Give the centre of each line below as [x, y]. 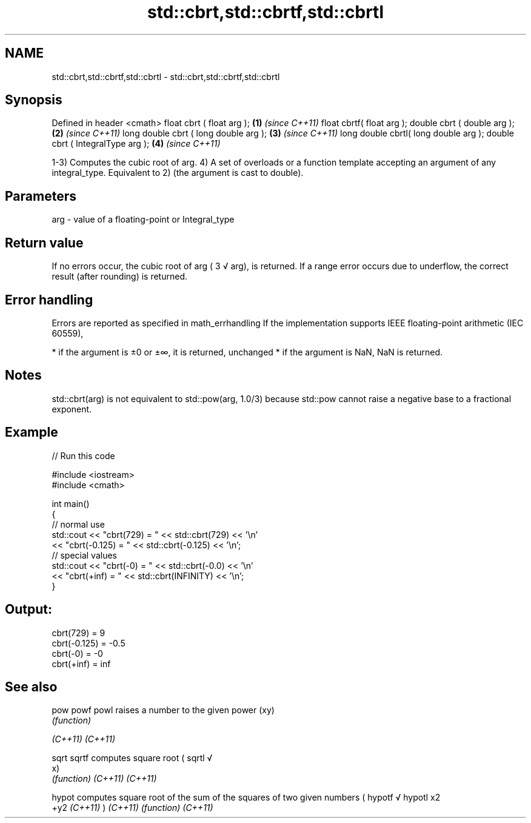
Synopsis [34, 100]
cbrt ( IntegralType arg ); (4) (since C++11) [136, 144]
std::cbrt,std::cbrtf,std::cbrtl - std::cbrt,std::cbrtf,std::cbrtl [166, 76]
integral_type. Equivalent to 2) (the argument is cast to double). [178, 173]
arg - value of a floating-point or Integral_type [143, 220]
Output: [28, 610]
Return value [44, 243]
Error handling [49, 300]
